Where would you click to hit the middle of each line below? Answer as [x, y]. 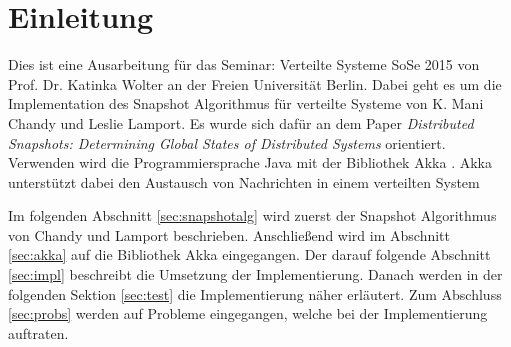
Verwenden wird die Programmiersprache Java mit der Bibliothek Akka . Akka [250, 162]
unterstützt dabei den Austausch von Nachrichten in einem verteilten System [244, 181]
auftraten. [38, 332]
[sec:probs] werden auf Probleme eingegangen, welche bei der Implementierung [248, 313]
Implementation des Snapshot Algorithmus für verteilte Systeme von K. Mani [246, 103]
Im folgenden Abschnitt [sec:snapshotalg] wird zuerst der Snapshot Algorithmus [252, 215]
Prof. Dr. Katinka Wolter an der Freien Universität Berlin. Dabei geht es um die [255, 83]
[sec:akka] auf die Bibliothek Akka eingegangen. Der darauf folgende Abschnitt [249, 254]
